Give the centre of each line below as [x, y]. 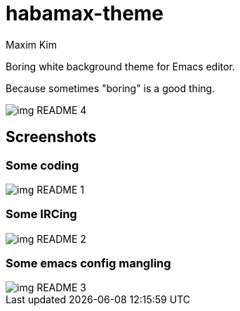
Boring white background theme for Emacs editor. [120, 66]
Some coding [42, 165]
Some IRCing [41, 214]
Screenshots [51, 137]
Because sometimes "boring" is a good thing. [111, 88]
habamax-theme [85, 13]
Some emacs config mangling [88, 264]
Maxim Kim [32, 44]
